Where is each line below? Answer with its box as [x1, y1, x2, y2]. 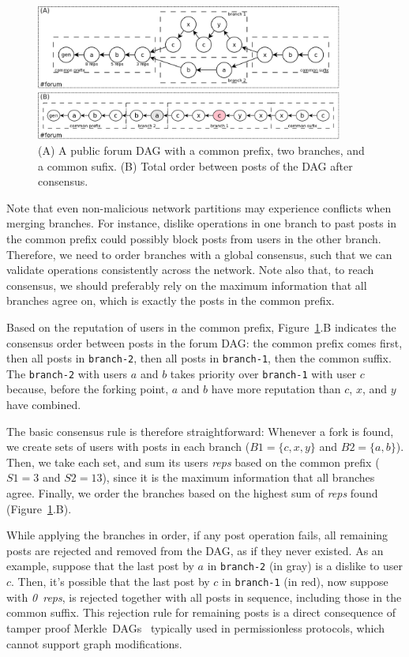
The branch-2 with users [6, 365, 128, 381]
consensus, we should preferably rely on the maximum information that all [6, 276, 367, 293]
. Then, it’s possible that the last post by [11, 573, 210, 590]
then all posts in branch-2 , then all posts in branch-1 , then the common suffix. [6, 350, 392, 366]
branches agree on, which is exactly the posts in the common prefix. [6, 292, 335, 309]
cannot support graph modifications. [6, 635, 182, 651]
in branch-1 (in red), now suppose [222, 573, 388, 590]
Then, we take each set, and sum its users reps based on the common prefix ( [6, 453, 380, 470]
